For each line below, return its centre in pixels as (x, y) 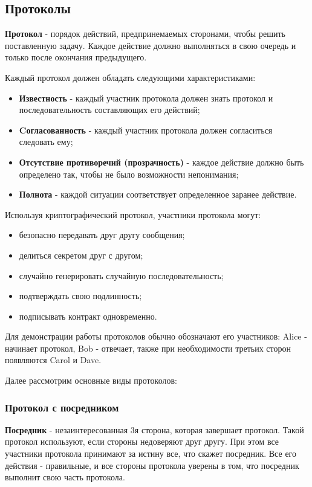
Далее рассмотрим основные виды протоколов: (91, 380)
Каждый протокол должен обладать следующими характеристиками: (130, 77)
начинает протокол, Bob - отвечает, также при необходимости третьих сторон (148, 348)
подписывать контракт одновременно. (88, 316)
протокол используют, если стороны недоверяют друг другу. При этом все (142, 441)
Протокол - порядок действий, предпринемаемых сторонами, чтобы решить (145, 34)
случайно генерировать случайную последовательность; (121, 275)
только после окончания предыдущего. (76, 57)
